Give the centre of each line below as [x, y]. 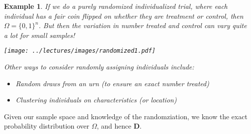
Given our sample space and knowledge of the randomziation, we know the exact [126, 116]
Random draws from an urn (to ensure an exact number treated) [112, 83]
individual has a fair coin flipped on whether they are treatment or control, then [124, 16]
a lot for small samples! [40, 35]
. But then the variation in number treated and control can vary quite [143, 25]
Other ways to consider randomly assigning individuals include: [99, 67]
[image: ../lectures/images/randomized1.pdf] [80, 51]
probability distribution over [47, 126]
